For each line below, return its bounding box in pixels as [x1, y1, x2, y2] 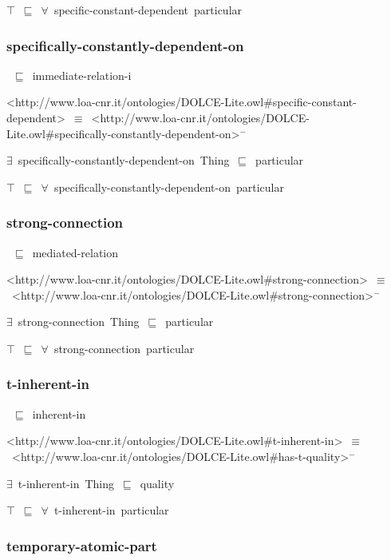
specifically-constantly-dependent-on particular [53, 178, 284, 195]
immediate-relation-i [32, 66, 132, 83]
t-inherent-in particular [53, 502, 169, 518]
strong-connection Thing [18, 313, 140, 330]
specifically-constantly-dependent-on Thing [18, 152, 230, 169]
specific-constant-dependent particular [53, 2, 243, 18]
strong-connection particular [53, 340, 195, 356]
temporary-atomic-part [6, 535, 157, 555]
